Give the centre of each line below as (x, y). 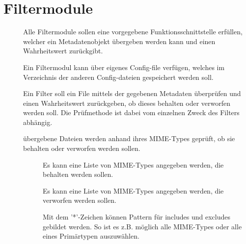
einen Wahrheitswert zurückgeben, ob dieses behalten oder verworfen (127, 103)
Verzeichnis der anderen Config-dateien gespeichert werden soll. (118, 77)
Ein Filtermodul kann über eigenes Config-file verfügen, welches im (124, 67)
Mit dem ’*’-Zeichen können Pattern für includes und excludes (137, 217)
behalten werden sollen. (78, 174)
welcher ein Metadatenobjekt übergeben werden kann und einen (119, 41)
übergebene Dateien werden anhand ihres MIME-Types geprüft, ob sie (129, 138)
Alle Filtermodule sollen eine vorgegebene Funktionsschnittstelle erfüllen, (133, 32)
